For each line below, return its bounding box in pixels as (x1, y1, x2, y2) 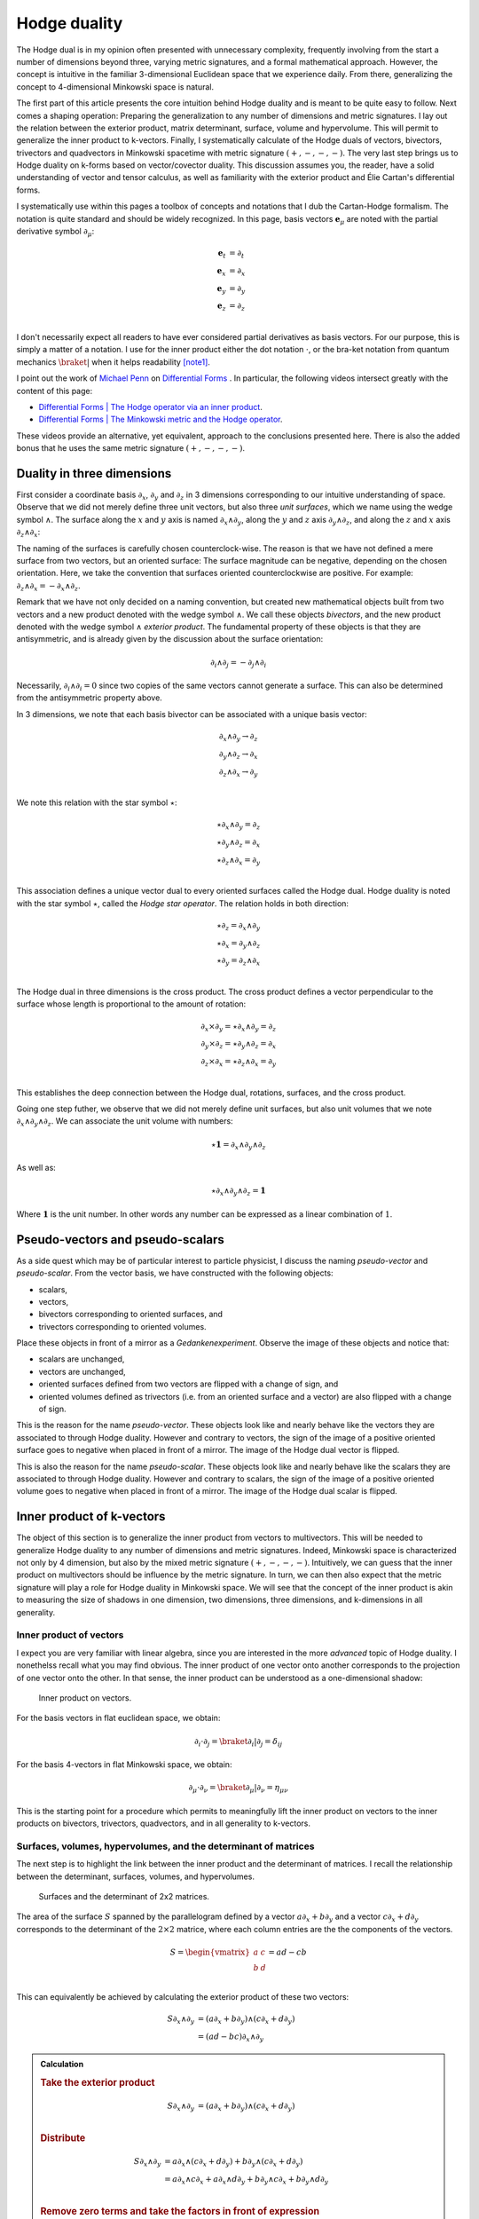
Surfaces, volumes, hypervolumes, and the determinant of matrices (16, 1840, 315, 1852)
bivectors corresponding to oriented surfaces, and (38, 1309, 224, 1320)
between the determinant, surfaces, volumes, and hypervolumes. (16, 1871, 255, 1882)
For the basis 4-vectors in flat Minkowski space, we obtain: (16, 1759, 232, 1770)
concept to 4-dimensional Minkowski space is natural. (16, 81, 215, 92)
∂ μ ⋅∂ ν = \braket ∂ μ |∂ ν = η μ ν (188, 1782, 288, 1795)
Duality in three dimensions (16, 466, 172, 481)
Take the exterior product (40, 2077, 155, 2089)
